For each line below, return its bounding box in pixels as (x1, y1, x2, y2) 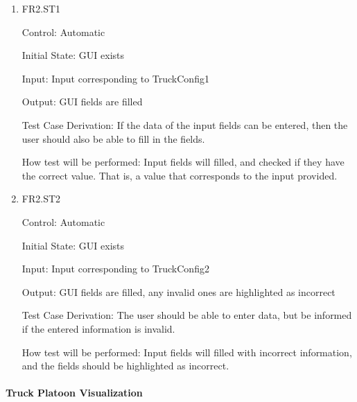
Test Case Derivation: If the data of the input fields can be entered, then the (21, 117, 348, 132)
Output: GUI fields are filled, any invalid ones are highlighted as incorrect (21, 284, 336, 299)
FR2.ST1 (21, 1, 61, 15)
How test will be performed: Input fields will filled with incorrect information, (21, 344, 352, 359)
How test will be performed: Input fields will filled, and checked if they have (21, 155, 345, 169)
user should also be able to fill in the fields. (21, 131, 205, 146)
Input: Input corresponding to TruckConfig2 (21, 261, 209, 276)
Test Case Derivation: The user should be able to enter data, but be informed (21, 308, 352, 322)
